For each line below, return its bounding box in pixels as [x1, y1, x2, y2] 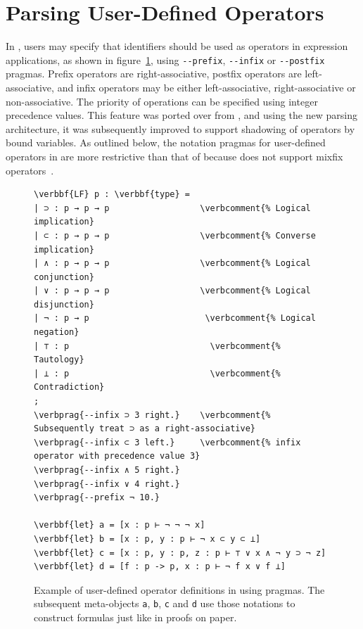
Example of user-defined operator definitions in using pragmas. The [34, 582, 325, 597]
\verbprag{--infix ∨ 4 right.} [34, 478, 180, 489]
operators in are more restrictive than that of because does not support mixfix [6, 148, 343, 163]
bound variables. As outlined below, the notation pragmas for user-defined [6, 135, 326, 150]
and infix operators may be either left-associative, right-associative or [57, 80, 356, 94]
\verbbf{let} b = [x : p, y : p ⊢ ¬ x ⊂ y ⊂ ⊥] [34, 533, 261, 544]
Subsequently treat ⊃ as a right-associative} [34, 424, 255, 434]
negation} [34, 327, 79, 338]
